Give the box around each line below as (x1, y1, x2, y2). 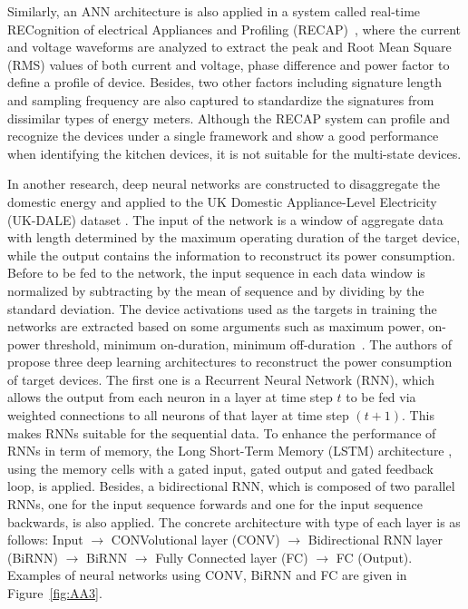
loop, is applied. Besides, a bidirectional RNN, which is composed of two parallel (7, 476, 455, 496)
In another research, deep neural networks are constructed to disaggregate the (7, 174, 440, 193)
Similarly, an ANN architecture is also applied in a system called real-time (7, 2, 421, 20)
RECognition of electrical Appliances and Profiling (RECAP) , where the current (7, 19, 462, 38)
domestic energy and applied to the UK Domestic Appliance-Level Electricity (7, 192, 437, 211)
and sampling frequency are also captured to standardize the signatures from (7, 90, 434, 109)
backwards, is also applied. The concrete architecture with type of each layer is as (7, 512, 461, 531)
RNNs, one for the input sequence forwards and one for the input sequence (7, 495, 423, 514)
